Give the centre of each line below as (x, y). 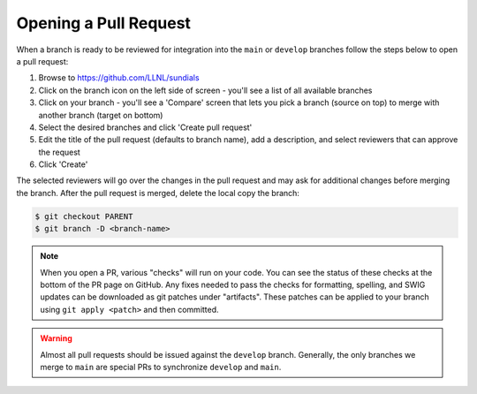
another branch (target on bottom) (101, 115)
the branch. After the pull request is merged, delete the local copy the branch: (158, 193)
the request (60, 152)
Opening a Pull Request (104, 23)
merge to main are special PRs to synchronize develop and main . (161, 367)
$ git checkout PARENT (84, 216)
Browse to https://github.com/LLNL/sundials (119, 78)
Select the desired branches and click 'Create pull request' (145, 127)
